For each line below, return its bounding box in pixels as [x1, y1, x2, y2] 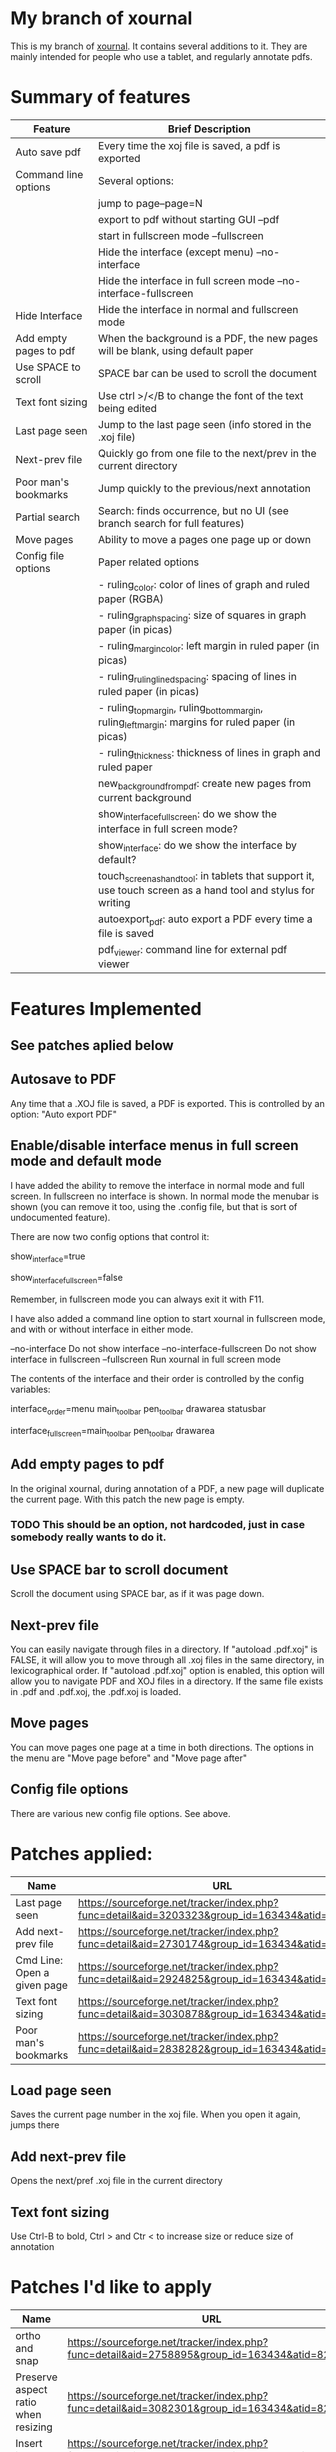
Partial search [15, 510, 81, 524]
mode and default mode [10, 1153, 162, 1170]
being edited [98, 401, 158, 415]
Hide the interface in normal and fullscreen [98, 302, 299, 316]
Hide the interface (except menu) [98, 245, 255, 259]
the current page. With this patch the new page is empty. [10, 1493, 245, 1505]
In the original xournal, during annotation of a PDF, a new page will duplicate [10, 1482, 325, 1494]
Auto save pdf [15, 145, 82, 159]
